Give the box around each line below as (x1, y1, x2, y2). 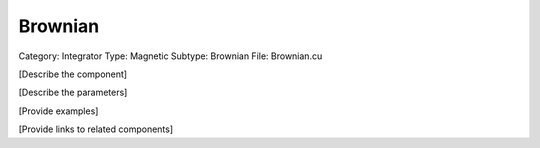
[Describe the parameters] (18, 86, 128, 99)
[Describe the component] (18, 68, 128, 80)
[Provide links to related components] (18, 123, 174, 135)
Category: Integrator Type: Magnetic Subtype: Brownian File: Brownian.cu (18, 50, 323, 62)
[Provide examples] (18, 105, 99, 117)
